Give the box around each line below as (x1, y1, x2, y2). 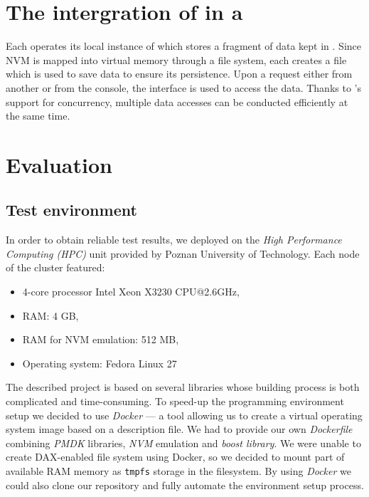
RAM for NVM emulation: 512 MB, (22, 332, 179, 347)
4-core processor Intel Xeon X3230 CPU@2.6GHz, (22, 284, 240, 299)
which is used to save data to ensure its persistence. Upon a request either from (6, 66, 353, 81)
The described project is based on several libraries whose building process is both (6, 380, 360, 394)
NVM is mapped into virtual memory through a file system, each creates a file (6, 52, 347, 67)
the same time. (6, 108, 70, 123)
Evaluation (6, 150, 112, 179)
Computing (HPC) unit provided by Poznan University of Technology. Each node (6, 246, 360, 261)
